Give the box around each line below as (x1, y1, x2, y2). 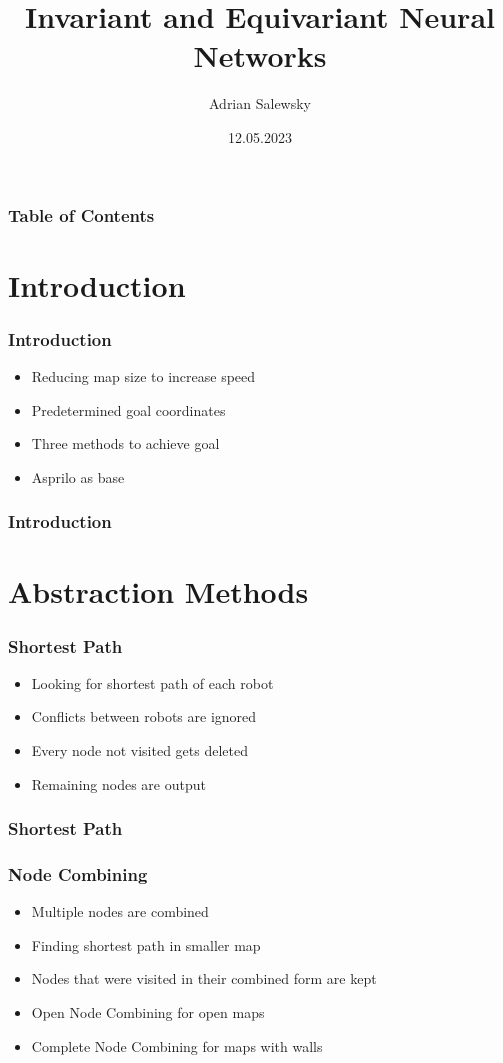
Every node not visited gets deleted (31, 740, 249, 761)
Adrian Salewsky (208, 93, 312, 114)
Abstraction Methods (8, 571, 309, 612)
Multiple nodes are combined (31, 901, 209, 922)
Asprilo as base (31, 466, 125, 487)
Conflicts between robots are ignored (31, 706, 257, 727)
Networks (193, 35, 327, 76)
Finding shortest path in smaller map (31, 934, 261, 955)
